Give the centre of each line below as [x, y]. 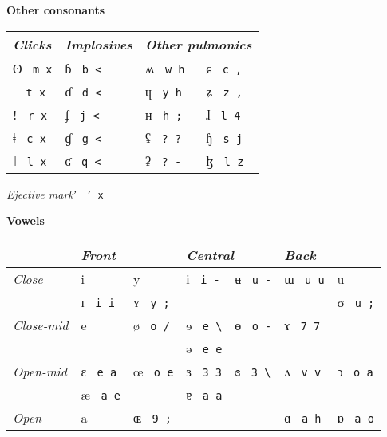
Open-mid [40, 371]
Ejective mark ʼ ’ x [55, 193]
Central [210, 254]
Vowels [26, 220]
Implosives [99, 44]
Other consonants [56, 10]
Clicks [32, 44]
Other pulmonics [199, 44]
